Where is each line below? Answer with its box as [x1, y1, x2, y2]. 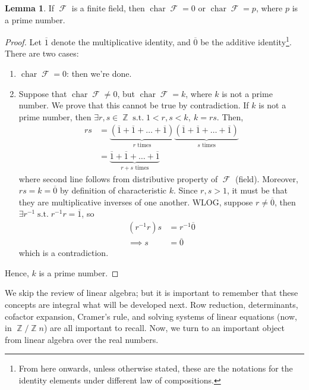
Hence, [5, 266, 29, 279]
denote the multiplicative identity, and [51, 35, 191, 48]
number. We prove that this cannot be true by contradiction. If [18, 99, 249, 111]
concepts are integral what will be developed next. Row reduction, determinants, [5, 298, 298, 310]
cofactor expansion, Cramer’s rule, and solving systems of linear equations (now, [5, 310, 297, 322]
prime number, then [18, 110, 92, 123]
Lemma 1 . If [5, 2, 55, 14]
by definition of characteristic [59, 184, 167, 196]
